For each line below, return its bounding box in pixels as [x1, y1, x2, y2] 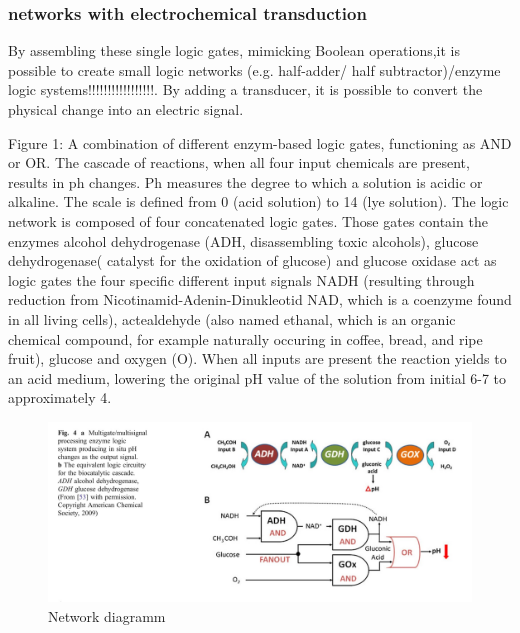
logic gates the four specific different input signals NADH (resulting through [8, 269, 475, 290]
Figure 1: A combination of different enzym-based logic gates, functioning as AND [8, 132, 512, 153]
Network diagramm [48, 606, 166, 627]
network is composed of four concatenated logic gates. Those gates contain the [8, 210, 488, 231]
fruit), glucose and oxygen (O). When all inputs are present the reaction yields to [8, 348, 507, 369]
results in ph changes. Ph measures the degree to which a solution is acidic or [8, 171, 483, 192]
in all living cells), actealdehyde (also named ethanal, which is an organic [8, 308, 456, 329]
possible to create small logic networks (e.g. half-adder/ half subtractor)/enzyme [8, 59, 501, 80]
